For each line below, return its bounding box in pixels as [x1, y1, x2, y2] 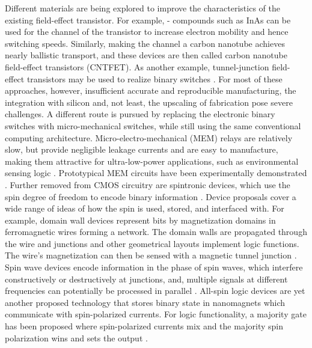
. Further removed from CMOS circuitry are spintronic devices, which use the [5, 178, 290, 191]
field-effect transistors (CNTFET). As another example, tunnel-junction [5, 60, 269, 73]
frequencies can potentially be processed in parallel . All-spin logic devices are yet [5, 284, 305, 297]
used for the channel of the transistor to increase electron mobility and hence [5, 25, 289, 38]
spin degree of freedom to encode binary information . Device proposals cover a [5, 190, 296, 203]
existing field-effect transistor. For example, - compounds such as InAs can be [5, 13, 291, 26]
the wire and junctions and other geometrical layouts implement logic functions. [5, 237, 299, 249]
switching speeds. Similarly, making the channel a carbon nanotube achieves [5, 37, 285, 49]
